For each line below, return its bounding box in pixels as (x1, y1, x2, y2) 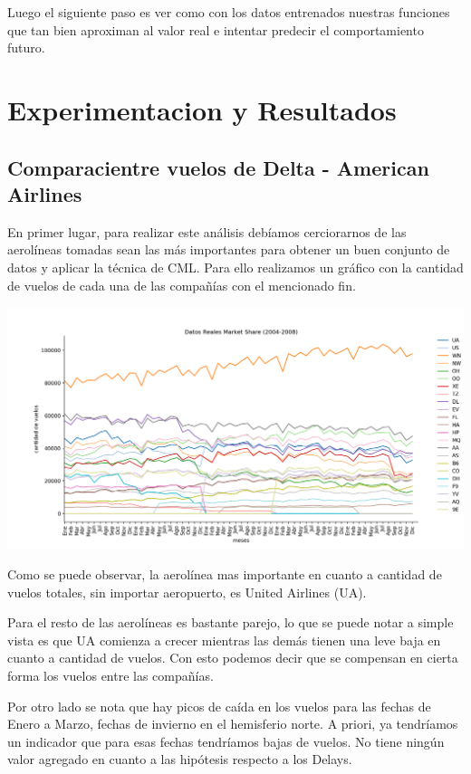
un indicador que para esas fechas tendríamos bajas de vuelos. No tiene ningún (7, 731, 445, 750)
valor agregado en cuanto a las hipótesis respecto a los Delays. (7, 750, 352, 769)
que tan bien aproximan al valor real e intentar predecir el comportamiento (7, 20, 424, 39)
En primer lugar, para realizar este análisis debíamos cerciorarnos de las (7, 222, 407, 241)
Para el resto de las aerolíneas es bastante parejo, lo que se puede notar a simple (7, 613, 454, 632)
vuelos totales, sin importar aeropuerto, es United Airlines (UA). (7, 582, 367, 601)
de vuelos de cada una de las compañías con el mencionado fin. (7, 275, 356, 294)
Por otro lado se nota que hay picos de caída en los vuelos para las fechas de (7, 696, 431, 715)
